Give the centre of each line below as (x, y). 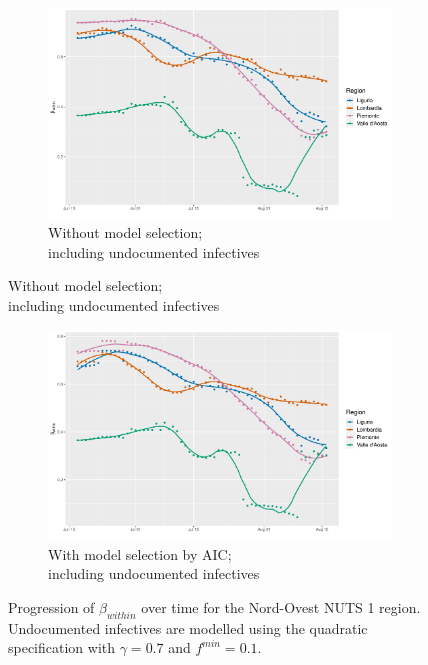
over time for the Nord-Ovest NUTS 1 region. (281, 607)
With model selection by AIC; (140, 553)
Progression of (51, 607)
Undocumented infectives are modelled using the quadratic (188, 627)
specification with (62, 647)
